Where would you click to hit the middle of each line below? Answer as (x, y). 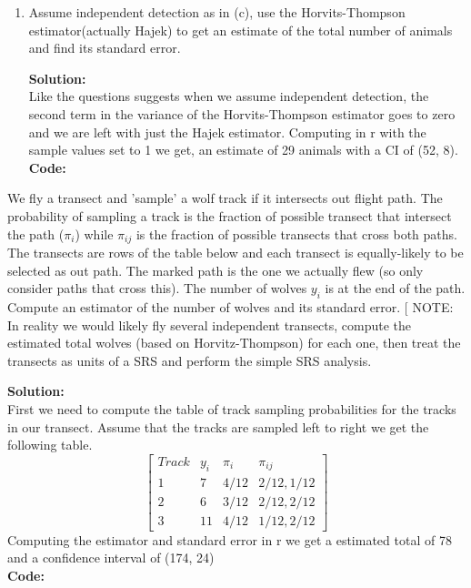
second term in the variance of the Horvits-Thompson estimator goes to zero (242, 113)
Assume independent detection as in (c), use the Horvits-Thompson (217, 12)
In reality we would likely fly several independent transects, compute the (210, 324)
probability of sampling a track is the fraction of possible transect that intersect (230, 215)
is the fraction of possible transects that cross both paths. (296, 233)
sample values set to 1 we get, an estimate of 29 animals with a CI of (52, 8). (243, 150)
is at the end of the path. (395, 288)
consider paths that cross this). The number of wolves (157, 288)
